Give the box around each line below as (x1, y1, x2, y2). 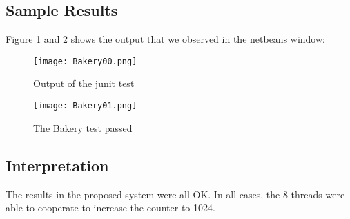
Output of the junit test (33, 76, 135, 91)
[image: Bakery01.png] (33, 101, 137, 111)
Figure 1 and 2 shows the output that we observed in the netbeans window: (6, 32, 325, 46)
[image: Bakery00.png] (33, 56, 137, 66)
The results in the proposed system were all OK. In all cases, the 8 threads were (6, 187, 345, 201)
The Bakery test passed (33, 120, 133, 135)
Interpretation (6, 154, 109, 175)
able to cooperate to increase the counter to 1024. (6, 200, 215, 215)
